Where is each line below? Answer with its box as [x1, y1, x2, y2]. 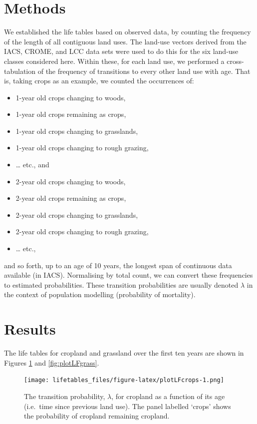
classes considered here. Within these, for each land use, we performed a [4, 55, 225, 66]
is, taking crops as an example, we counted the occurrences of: [4, 75, 194, 86]
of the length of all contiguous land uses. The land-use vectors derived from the [4, 36, 247, 46]
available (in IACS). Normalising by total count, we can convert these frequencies [4, 270, 253, 280]
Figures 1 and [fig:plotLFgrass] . [4, 357, 99, 368]
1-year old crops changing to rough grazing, [15, 142, 149, 153]
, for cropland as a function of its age [111, 391, 225, 401]
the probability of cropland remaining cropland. [24, 411, 170, 421]
